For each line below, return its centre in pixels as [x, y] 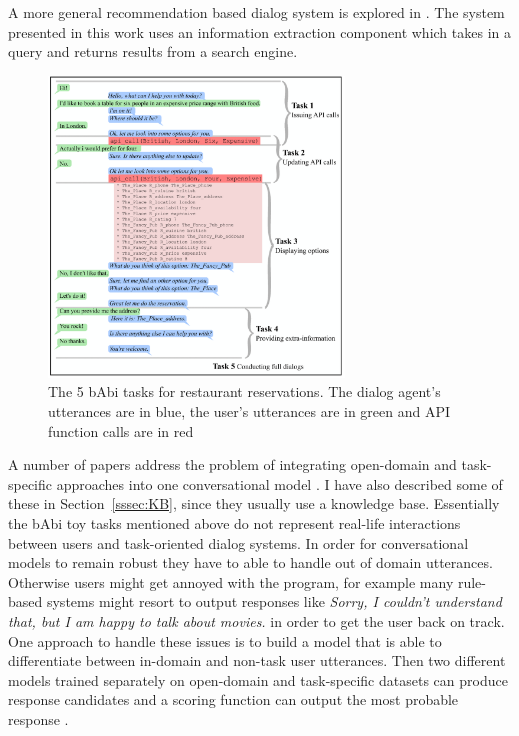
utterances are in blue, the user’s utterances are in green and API [249, 411]
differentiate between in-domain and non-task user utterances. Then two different [257, 660]
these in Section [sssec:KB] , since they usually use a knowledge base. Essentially [254, 503]
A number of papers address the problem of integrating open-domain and [232, 464]
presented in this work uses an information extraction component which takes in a [259, 31]
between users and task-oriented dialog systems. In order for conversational [238, 542]
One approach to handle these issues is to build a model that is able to [225, 640]
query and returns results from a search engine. [153, 51]
